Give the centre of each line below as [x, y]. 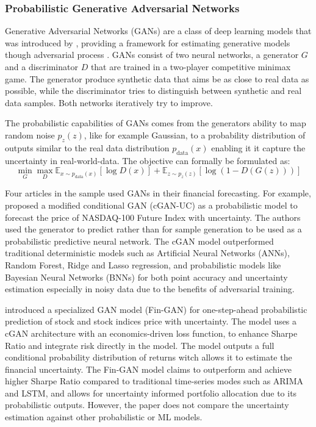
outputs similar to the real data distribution [87, 147]
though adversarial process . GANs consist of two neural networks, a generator [152, 55]
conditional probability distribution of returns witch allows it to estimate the [149, 357]
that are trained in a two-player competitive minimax [191, 66]
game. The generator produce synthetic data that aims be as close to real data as [157, 78]
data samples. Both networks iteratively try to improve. [109, 102]
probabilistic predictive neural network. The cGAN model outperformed [139, 241]
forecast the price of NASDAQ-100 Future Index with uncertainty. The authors [153, 217]
